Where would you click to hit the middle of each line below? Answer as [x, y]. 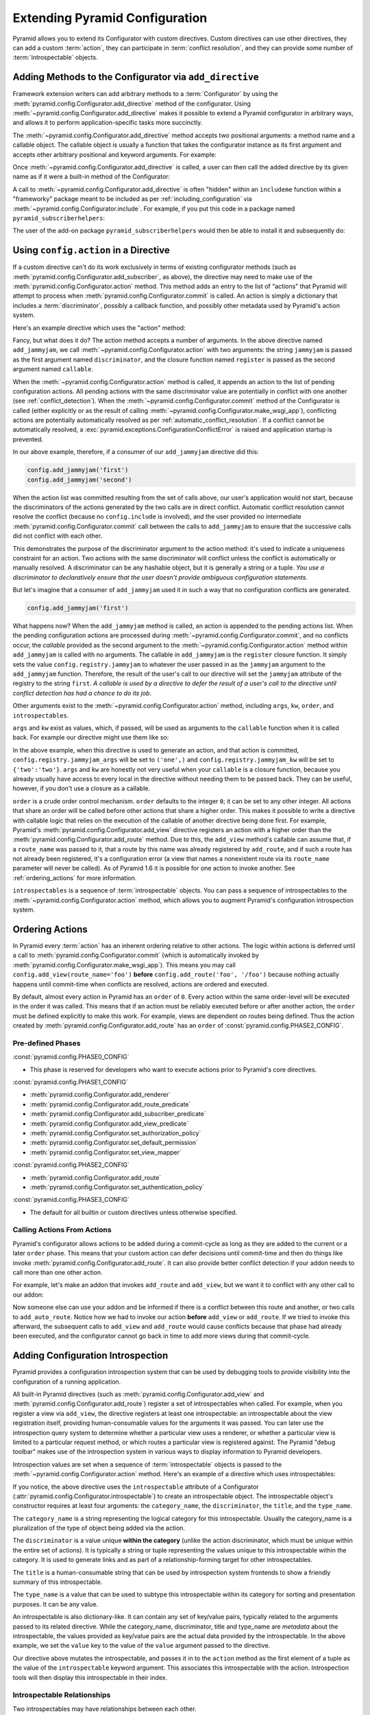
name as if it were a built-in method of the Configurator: [91, 177]
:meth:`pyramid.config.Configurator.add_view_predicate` [109, 1123]
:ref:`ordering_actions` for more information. [75, 877]
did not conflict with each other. [58, 536]
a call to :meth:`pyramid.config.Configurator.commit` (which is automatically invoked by [136, 955]
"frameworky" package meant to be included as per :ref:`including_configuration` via [133, 199]
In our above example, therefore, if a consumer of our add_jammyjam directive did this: [136, 452]
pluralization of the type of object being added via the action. [99, 1528]
